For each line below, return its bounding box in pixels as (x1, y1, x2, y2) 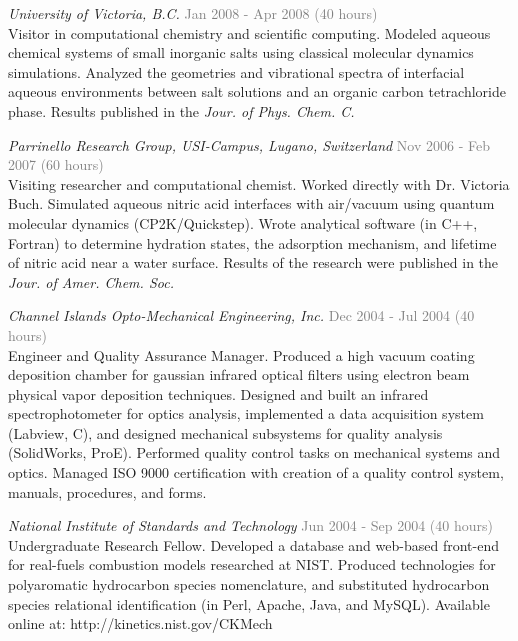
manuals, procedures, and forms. (8, 481, 207, 502)
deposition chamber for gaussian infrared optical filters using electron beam (8, 364, 470, 385)
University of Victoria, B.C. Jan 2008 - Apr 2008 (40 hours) (8, 3, 378, 23)
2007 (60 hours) (8, 154, 104, 175)
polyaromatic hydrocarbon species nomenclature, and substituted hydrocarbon (8, 574, 490, 595)
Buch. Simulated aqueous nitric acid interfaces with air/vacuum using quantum (8, 193, 495, 214)
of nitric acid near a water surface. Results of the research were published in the (8, 252, 499, 273)
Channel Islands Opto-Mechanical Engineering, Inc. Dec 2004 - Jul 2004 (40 (8, 305, 475, 326)
